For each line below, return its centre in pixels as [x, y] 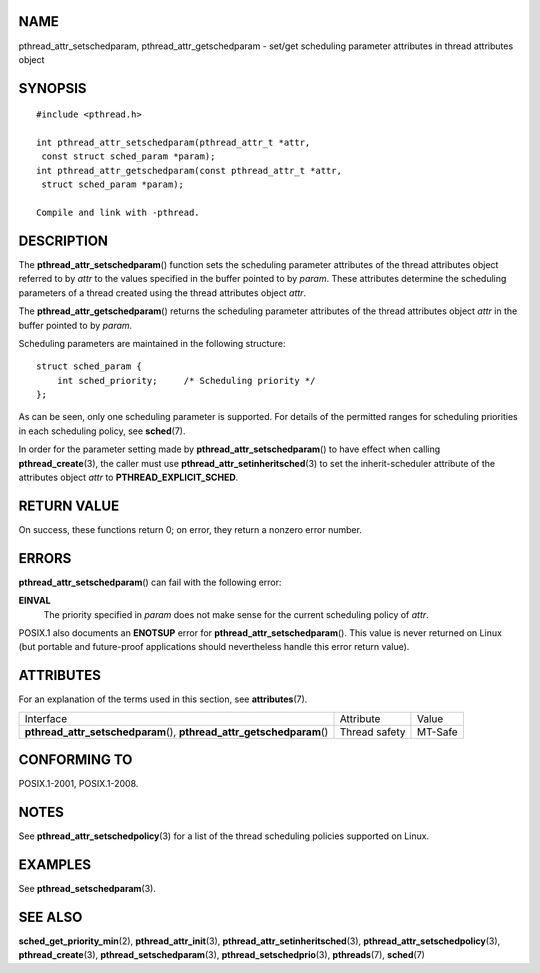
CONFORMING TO [75, 760]
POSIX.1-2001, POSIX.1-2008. [78, 784]
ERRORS [45, 558]
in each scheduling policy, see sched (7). [102, 431]
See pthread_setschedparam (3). [87, 889]
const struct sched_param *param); [128, 156]
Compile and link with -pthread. [118, 213]
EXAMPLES [55, 864]
